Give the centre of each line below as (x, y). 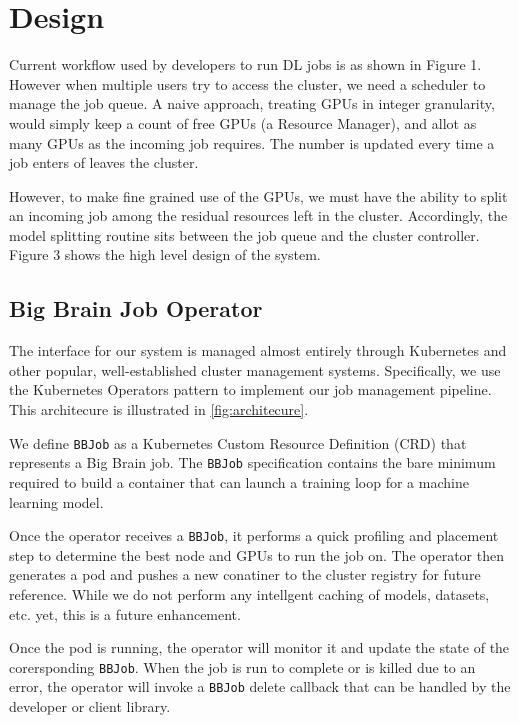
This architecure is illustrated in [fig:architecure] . (159, 409)
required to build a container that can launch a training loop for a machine (239, 481)
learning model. (56, 501)
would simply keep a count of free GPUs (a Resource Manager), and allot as (243, 122)
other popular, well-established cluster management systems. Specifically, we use (255, 369)
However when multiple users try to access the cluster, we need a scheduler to (247, 83)
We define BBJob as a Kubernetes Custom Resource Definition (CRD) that (238, 442)
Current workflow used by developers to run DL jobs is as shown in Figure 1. (245, 64)
